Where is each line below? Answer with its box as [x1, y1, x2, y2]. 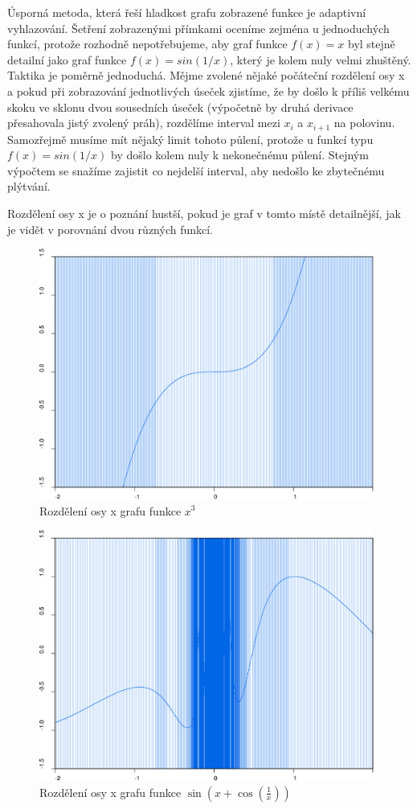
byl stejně [348, 35, 395, 52]
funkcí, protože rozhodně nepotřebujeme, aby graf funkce [7, 35, 288, 52]
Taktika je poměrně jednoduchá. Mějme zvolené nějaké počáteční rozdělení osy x [7, 67, 405, 84]
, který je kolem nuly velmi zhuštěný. [230, 51, 411, 68]
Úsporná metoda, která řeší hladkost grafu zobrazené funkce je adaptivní [7, 4, 366, 20]
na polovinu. [333, 114, 395, 131]
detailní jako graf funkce [7, 51, 127, 68]
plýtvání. [7, 178, 51, 195]
